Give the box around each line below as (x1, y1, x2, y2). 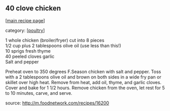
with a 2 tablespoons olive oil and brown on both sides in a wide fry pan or (5, 73, 161, 80)
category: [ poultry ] (5, 27, 45, 33)
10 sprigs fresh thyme (5, 48, 51, 54)
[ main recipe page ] (5, 17, 45, 23)
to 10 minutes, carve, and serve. (5, 90, 73, 96)
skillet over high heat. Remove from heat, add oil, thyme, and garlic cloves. (5, 79, 162, 85)
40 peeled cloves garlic (5, 53, 55, 59)
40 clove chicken (5, 4, 61, 13)
